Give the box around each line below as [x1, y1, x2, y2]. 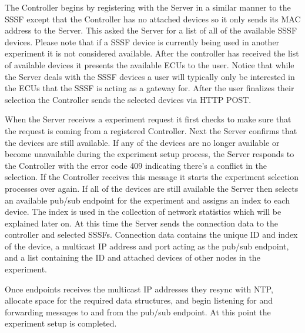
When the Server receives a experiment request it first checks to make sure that [5, 113, 291, 125]
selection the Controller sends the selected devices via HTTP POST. [5, 93, 252, 105]
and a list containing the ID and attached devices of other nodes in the [5, 251, 260, 264]
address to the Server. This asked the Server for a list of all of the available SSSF [5, 24, 297, 36]
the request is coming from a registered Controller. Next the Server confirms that [5, 124, 297, 136]
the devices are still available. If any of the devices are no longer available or [5, 136, 280, 148]
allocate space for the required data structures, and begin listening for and [5, 294, 273, 307]
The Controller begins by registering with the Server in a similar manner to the [5, 1, 291, 13]
